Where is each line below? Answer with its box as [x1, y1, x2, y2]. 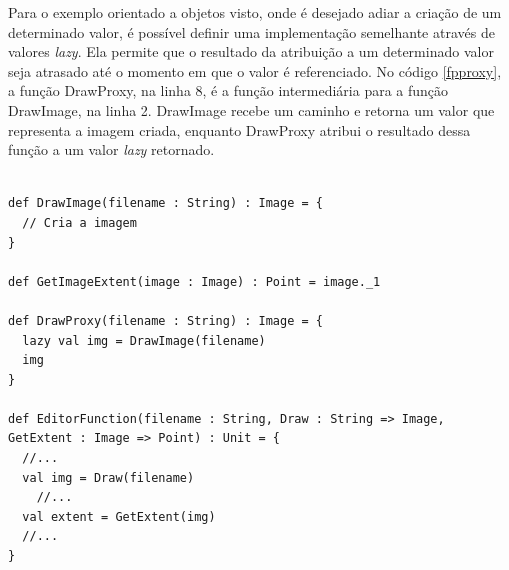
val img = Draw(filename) [22, 470, 195, 485]
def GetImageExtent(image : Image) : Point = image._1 [8, 274, 381, 289]
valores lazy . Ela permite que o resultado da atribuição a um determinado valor [8, 41, 494, 62]
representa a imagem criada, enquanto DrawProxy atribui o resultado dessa [8, 119, 471, 140]
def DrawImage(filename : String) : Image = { [8, 196, 323, 211]
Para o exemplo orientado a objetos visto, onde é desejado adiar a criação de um [8, 2, 502, 22]
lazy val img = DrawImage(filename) [22, 333, 266, 348]
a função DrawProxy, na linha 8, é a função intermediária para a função [8, 80, 449, 101]
